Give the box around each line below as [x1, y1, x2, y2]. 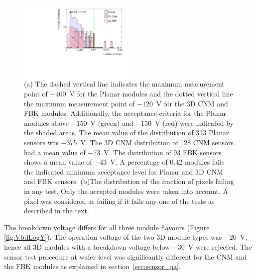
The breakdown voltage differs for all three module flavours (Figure [4, 222, 210, 232]
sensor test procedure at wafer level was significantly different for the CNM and [4, 251, 247, 262]
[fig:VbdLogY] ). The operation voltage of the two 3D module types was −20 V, [4, 232, 248, 242]
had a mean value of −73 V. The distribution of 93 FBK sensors [24, 147, 222, 157]
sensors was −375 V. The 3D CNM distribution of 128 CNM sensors [24, 137, 234, 147]
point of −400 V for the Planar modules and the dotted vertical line [24, 89, 233, 98]
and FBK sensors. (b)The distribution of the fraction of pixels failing [24, 176, 235, 186]
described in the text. [24, 205, 89, 216]
